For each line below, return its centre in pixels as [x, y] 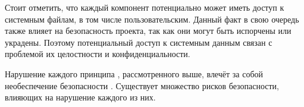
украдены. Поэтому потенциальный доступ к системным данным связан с [139, 42]
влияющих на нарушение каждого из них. [80, 97]
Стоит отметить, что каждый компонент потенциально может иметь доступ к [145, 7]
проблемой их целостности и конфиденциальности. [98, 54]
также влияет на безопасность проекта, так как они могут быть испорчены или [148, 31]
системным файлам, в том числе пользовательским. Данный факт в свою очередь [152, 19]
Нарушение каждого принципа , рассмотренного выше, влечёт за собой [134, 73]
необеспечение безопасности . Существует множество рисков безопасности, [142, 85]
